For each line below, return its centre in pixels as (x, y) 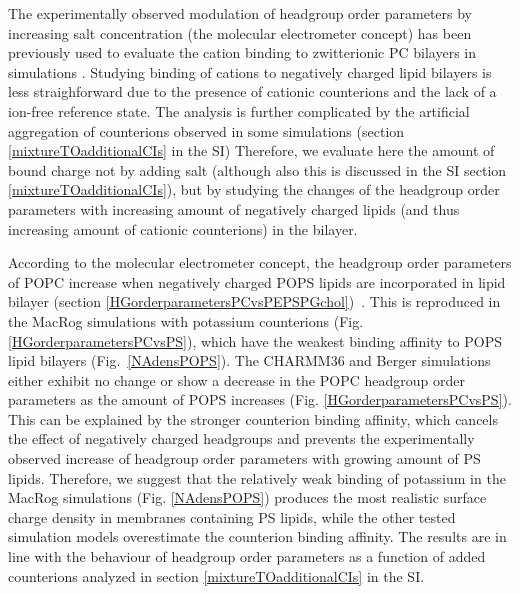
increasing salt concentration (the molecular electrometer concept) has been (240, 32)
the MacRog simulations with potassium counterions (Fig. (186, 320)
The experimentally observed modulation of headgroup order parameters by (240, 13)
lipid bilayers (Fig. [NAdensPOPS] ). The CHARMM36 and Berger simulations (249, 360)
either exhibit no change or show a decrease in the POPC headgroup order (236, 379)
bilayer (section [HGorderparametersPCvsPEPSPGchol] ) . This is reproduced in (254, 301)
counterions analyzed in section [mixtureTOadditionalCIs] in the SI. (216, 575)
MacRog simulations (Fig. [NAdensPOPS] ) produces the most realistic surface (247, 497)
